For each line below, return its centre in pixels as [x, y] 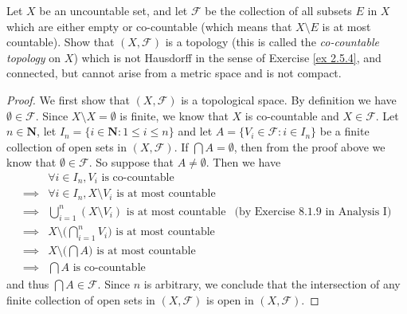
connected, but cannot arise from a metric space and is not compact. [174, 73]
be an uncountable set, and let [113, 10]
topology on [34, 57]
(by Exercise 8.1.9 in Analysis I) [313, 212]
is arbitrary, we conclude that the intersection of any [272, 284]
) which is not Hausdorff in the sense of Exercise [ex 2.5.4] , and [227, 57]
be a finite [344, 131]
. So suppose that [131, 162]
